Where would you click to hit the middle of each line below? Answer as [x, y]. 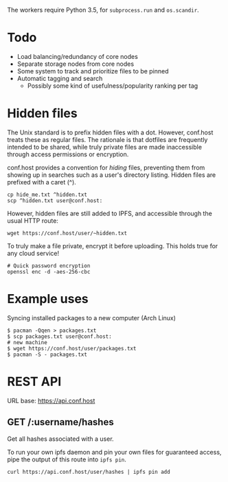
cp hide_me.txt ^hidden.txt [47, 195]
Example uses [48, 299]
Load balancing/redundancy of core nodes [78, 56]
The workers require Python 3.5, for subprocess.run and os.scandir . [103, 10]
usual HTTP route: [33, 220]
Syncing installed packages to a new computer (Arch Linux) [92, 317]
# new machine [27, 342]
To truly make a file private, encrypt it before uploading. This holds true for [113, 245]
